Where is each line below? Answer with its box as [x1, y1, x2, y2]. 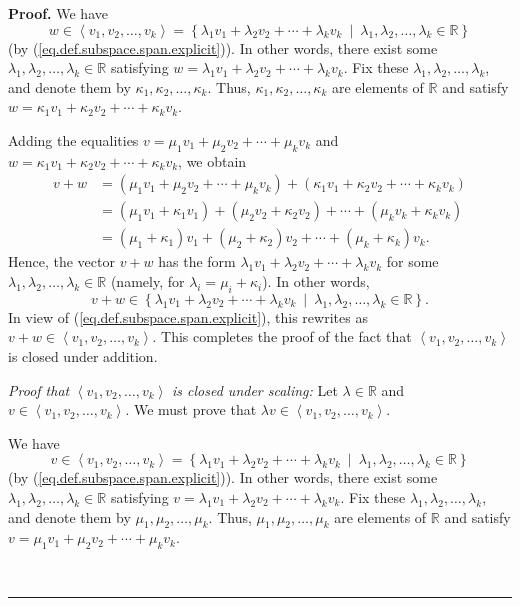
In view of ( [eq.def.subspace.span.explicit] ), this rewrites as [8, 306, 368, 327]
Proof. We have [8, 3, 108, 23]
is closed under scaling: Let [172, 379, 338, 400]
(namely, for [110, 271, 185, 292]
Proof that [8, 379, 70, 400]
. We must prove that [125, 399, 257, 420]
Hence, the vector [8, 251, 115, 272]
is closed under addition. [8, 346, 158, 367]
